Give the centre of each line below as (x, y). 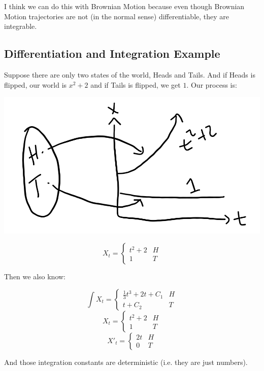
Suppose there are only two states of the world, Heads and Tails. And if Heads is (130, 74)
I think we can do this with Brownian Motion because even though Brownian (124, 6)
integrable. (21, 26)
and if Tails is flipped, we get (136, 84)
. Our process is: (212, 84)
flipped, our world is (36, 84)
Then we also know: (35, 276)
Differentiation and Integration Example (112, 53)
